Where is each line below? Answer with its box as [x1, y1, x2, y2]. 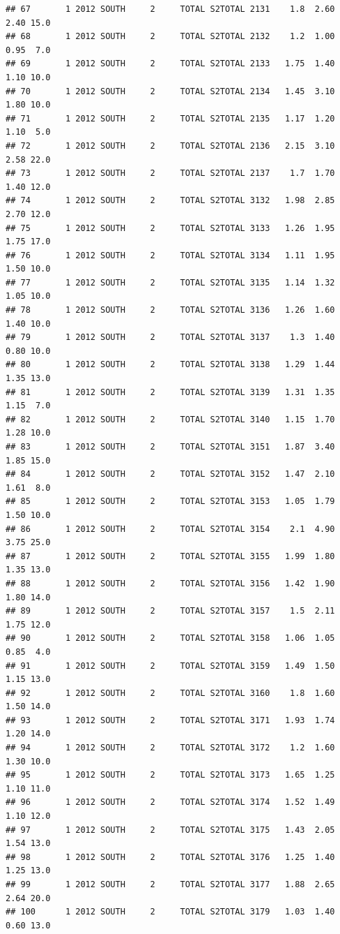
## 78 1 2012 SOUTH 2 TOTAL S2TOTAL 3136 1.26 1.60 [6, 305, 335, 316]
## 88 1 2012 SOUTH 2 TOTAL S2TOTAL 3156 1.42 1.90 [6, 578, 335, 588]
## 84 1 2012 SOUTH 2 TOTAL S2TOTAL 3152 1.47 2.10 [6, 469, 335, 480]
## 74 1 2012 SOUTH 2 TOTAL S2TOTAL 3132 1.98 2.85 [6, 195, 335, 206]
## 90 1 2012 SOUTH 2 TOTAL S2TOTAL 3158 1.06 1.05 [6, 633, 335, 644]
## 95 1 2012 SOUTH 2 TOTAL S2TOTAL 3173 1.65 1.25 [6, 770, 335, 780]
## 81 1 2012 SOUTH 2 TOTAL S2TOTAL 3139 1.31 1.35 [6, 387, 335, 397]
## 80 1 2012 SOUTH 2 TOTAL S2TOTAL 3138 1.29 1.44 [6, 359, 335, 370]
